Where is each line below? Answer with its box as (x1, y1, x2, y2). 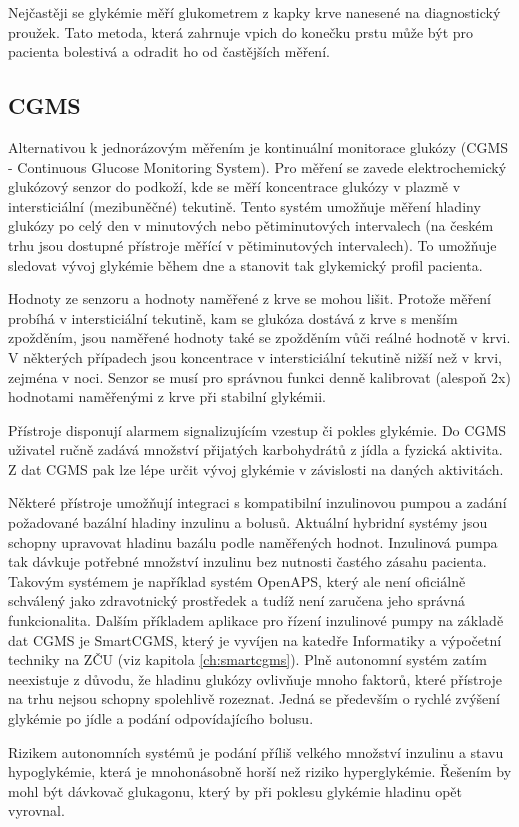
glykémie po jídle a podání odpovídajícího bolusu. (8, 708, 314, 729)
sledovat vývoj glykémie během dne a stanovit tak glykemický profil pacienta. (8, 254, 483, 275)
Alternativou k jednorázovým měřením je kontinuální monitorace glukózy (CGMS (8, 136, 509, 157)
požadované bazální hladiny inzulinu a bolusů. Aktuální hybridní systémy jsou (8, 512, 488, 533)
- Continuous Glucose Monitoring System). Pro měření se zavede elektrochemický (8, 156, 507, 177)
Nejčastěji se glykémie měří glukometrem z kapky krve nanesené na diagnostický (8, 2, 501, 22)
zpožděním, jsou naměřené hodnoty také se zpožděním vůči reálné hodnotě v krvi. (8, 327, 511, 348)
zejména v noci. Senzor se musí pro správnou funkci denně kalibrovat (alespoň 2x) (8, 366, 511, 387)
